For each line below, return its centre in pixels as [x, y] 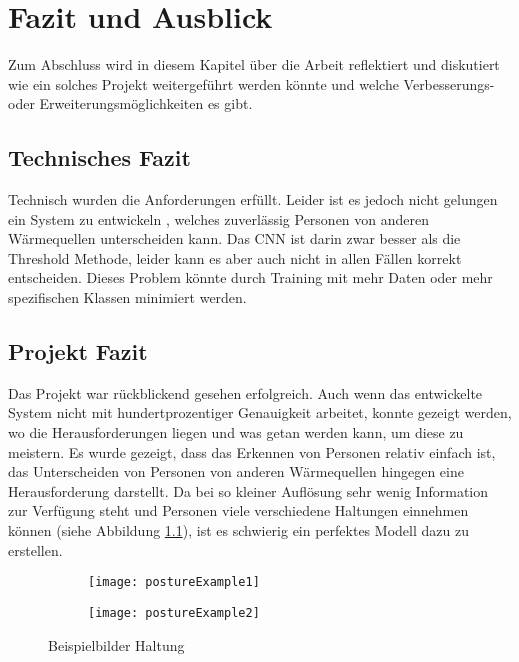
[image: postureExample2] [174, 612]
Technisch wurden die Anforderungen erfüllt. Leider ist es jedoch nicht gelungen [253, 199]
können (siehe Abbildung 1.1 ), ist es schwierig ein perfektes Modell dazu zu [238, 530]
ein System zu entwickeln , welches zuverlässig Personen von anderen [219, 218]
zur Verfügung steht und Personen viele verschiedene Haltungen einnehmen [238, 510]
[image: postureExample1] [174, 582]
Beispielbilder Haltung [116, 644]
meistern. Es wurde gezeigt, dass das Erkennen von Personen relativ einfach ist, [252, 451]
